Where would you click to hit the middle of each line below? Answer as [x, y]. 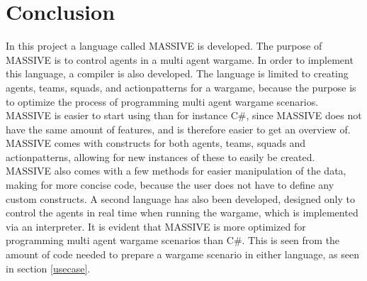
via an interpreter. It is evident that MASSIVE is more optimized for [156, 226]
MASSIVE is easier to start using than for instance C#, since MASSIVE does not [184, 115]
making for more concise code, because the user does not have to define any [170, 185]
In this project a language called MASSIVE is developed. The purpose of [164, 46]
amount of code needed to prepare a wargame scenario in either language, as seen [182, 254]
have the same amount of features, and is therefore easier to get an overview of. [178, 129]
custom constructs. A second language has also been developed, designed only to [180, 198]
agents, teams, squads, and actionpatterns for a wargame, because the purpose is [181, 87]
